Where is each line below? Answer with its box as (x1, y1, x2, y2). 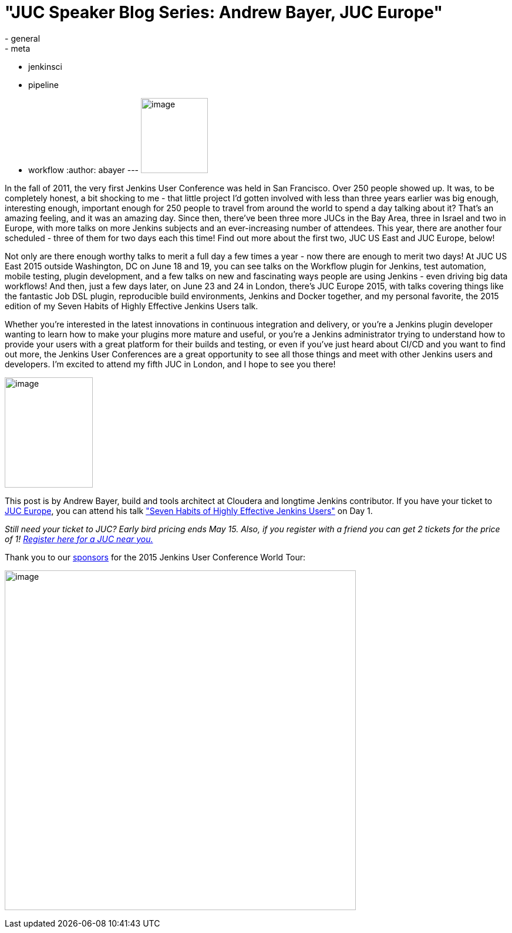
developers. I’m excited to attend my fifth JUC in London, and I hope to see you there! (5, 359, 336, 369)
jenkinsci (28, 61, 62, 72)
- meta (5, 43, 31, 53)
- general (5, 33, 41, 43)
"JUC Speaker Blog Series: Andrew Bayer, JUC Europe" (5, 2, 443, 22)
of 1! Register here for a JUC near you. (5, 533, 153, 544)
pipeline (28, 79, 59, 90)
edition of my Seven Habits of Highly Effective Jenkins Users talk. (5, 300, 258, 311)
